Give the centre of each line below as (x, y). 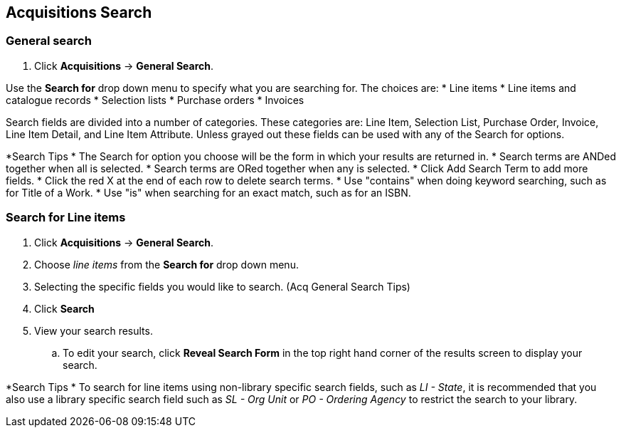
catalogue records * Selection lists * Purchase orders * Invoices (155, 100)
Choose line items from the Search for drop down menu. (166, 264)
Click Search (64, 308)
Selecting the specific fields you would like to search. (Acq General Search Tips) (222, 286)
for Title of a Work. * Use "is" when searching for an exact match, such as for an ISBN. (208, 192)
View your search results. (94, 330)
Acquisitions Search (79, 12)
